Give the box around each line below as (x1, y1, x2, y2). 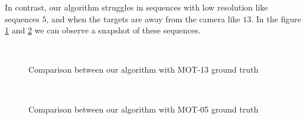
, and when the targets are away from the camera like (46, 12, 240, 25)
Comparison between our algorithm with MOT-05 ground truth (28, 103, 259, 115)
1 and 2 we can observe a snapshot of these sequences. (5, 24, 201, 36)
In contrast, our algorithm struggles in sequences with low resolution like (5, 1, 268, 13)
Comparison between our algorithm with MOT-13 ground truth (28, 63, 259, 76)
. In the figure (251, 12, 301, 25)
